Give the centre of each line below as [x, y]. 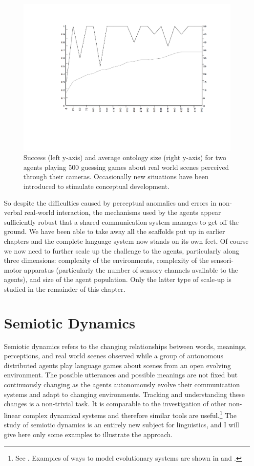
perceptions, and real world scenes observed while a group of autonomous [114, 356]
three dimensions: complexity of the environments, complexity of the [106, 260]
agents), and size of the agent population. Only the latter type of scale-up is [118, 279]
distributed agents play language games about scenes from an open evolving [117, 365]
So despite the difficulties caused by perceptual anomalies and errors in [110, 202]
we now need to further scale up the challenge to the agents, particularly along [122, 250]
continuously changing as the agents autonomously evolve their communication [122, 384]
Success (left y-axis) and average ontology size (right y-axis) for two [125, 157]
